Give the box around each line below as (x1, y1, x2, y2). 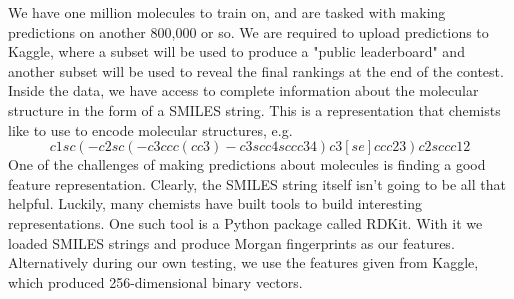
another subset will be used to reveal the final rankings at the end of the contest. (8, 60, 504, 81)
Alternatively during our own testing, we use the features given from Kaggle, (8, 252, 479, 273)
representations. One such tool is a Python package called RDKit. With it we (8, 212, 483, 233)
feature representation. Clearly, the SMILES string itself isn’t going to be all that (8, 173, 506, 194)
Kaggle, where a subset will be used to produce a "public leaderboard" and (8, 41, 465, 62)
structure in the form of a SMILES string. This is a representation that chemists (8, 99, 501, 120)
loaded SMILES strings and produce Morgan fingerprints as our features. (8, 232, 455, 253)
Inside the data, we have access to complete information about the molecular (8, 80, 479, 101)
